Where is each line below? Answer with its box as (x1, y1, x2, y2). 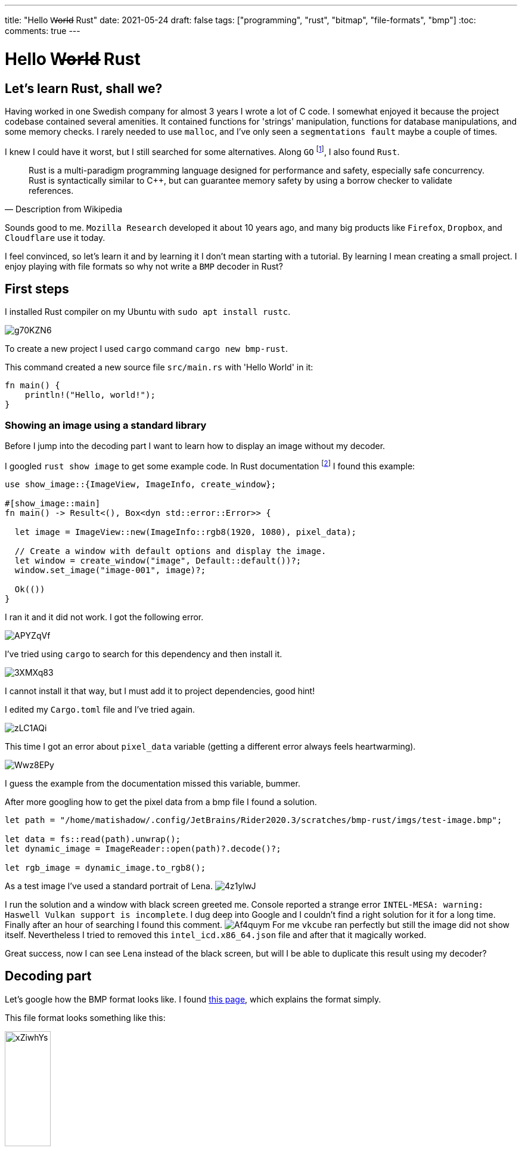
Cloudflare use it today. (5, 232, 105, 243)
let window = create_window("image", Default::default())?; (14, 555, 302, 565)
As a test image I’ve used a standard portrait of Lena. (5, 880, 213, 891)
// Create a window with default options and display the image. (14, 546, 327, 556)
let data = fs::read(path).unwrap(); (5, 834, 181, 844)
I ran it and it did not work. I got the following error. (5, 611, 204, 622)
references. (29, 185, 74, 196)
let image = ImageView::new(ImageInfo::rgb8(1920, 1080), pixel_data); (14, 527, 357, 537)
